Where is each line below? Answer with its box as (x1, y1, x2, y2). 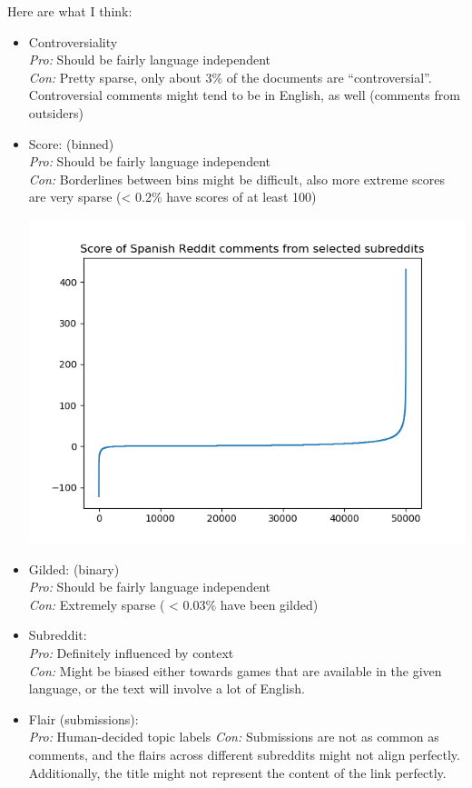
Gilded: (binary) (28, 559, 120, 578)
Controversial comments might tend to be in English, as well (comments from (28, 85, 460, 105)
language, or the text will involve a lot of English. (28, 679, 305, 698)
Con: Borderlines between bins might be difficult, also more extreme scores (28, 169, 446, 188)
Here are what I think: (7, 2, 133, 20)
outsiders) (28, 103, 84, 122)
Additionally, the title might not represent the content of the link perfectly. (28, 763, 447, 782)
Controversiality (28, 32, 118, 51)
